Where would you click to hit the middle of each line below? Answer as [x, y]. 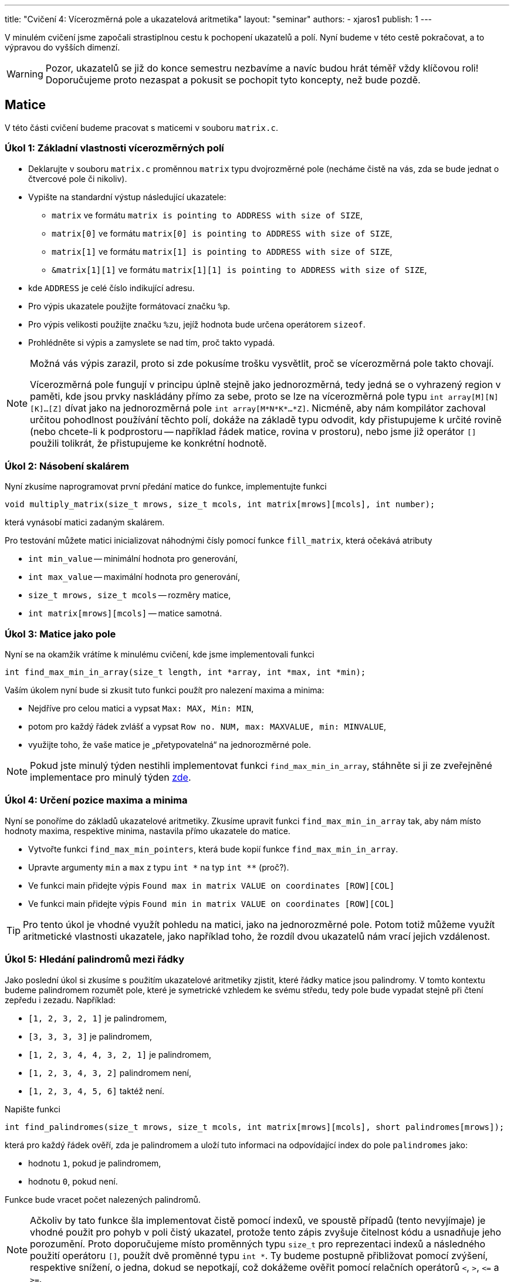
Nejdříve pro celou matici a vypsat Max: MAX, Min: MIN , [141, 709]
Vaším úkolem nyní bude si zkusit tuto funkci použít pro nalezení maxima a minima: [165, 690]
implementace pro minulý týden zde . [111, 777]
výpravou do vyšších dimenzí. [62, 47]
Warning [25, 74]
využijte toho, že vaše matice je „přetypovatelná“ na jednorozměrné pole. [170, 745]
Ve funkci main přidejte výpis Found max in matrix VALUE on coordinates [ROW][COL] [212, 885]
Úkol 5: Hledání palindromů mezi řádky [95, 959]
